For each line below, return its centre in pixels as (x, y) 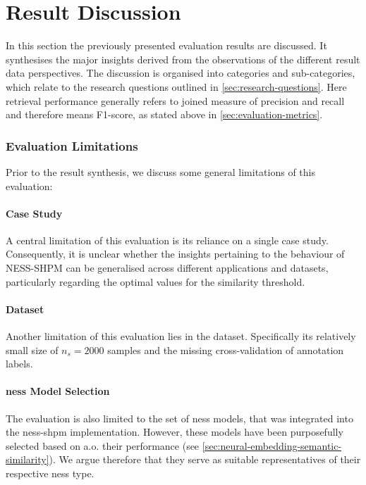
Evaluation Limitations (72, 145)
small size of (32, 349)
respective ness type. (50, 473)
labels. (19, 364)
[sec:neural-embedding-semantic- (272, 445)
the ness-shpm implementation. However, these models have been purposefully (175, 432)
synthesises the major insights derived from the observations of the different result (183, 59)
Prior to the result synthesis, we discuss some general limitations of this (160, 171)
